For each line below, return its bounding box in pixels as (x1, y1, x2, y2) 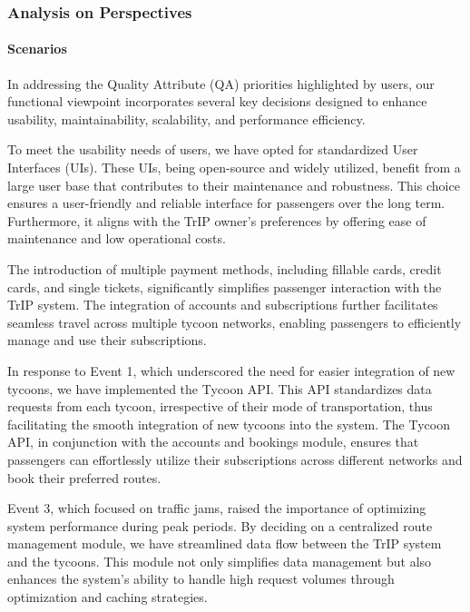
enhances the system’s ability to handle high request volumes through (7, 569, 395, 588)
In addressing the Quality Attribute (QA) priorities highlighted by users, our (7, 74, 435, 93)
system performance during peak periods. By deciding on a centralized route (7, 516, 433, 535)
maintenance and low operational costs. (7, 229, 226, 248)
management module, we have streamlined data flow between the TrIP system (7, 534, 442, 553)
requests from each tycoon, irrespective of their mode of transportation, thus (7, 397, 433, 416)
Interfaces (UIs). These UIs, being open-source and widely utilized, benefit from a (7, 158, 461, 177)
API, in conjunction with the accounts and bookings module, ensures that (7, 432, 419, 451)
